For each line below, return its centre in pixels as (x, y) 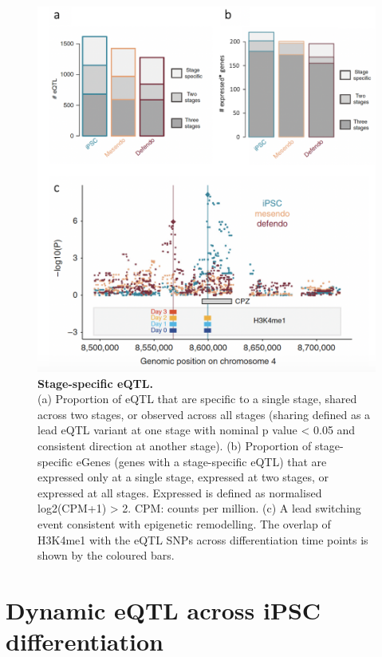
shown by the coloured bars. (106, 555)
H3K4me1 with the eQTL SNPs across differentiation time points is (203, 539)
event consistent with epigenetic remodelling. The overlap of (184, 523)
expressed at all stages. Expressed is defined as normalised (180, 492)
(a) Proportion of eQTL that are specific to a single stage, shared (197, 399)
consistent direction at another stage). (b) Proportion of (175, 445)
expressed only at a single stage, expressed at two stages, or (183, 477)
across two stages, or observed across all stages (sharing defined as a (204, 414)
